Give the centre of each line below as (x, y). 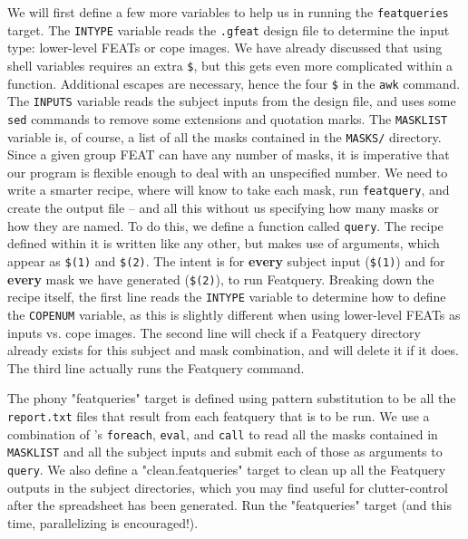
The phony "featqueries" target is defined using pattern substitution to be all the (232, 398)
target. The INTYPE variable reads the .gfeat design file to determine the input (229, 29)
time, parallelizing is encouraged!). (103, 522)
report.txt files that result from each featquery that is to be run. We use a (219, 415)
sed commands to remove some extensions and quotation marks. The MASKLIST (228, 118)
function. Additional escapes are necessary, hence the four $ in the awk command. (234, 83)
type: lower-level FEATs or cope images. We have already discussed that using (225, 48)
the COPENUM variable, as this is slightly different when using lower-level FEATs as (234, 314)
